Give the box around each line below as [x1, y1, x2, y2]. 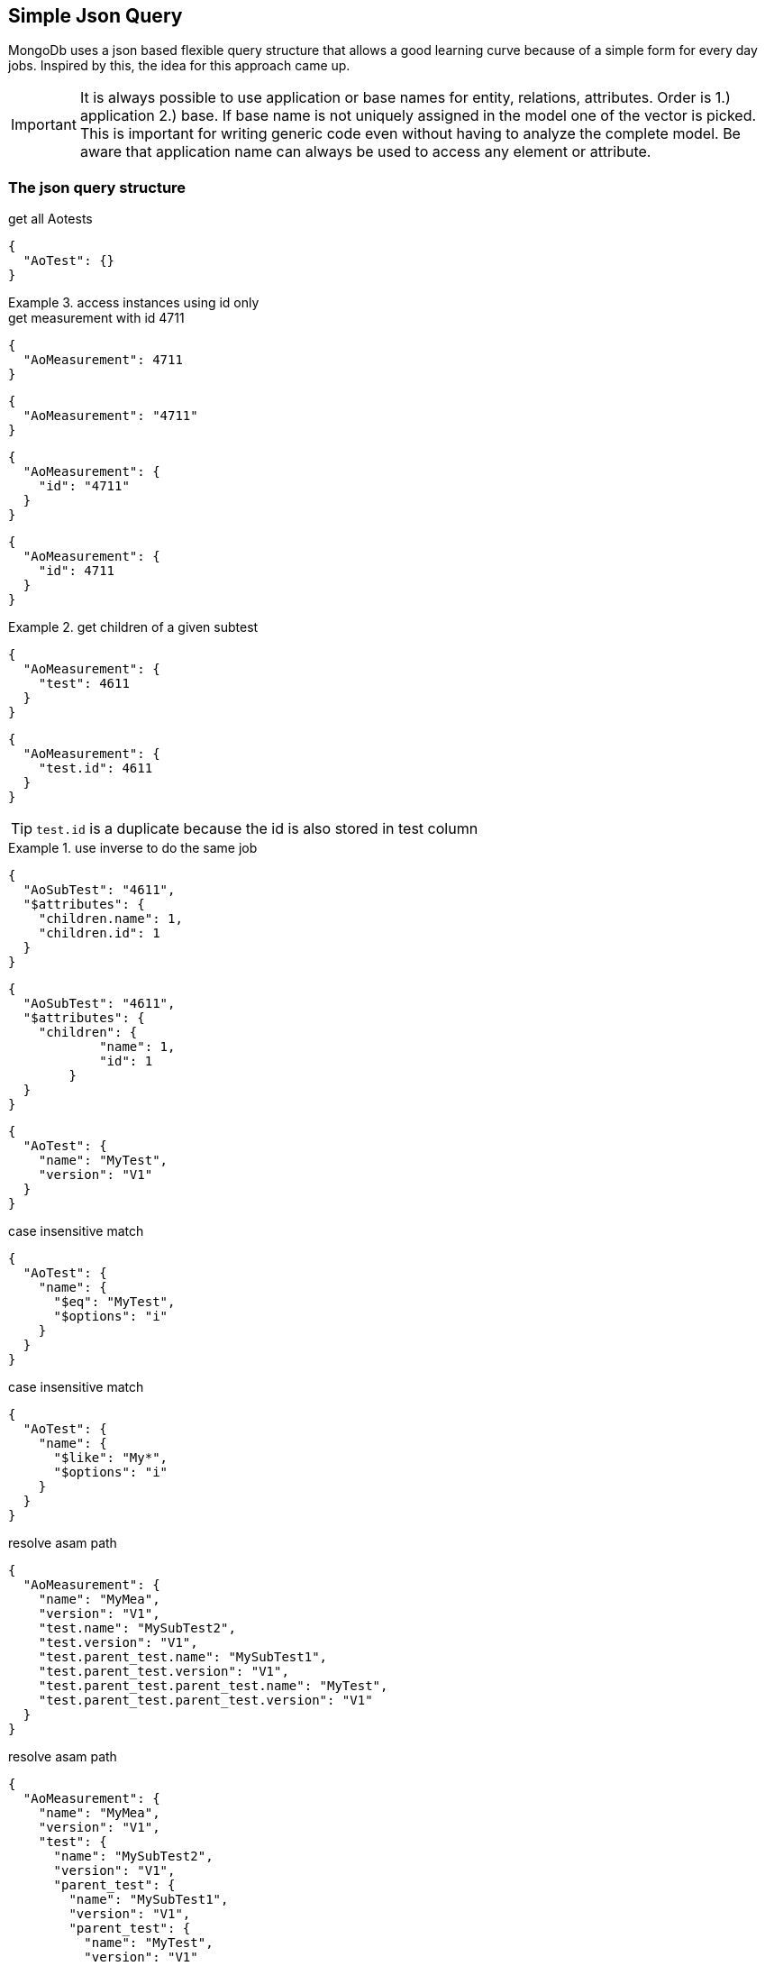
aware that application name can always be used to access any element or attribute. [79, 142, 651, 161]
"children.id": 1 [38, 926, 160, 941]
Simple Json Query [8, 5, 183, 27]
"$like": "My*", [53, 1450, 168, 1466]
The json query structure [8, 178, 187, 197]
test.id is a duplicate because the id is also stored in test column [36, 819, 478, 838]
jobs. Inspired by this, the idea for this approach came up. [8, 58, 351, 74]
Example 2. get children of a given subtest [8, 619, 259, 636]
